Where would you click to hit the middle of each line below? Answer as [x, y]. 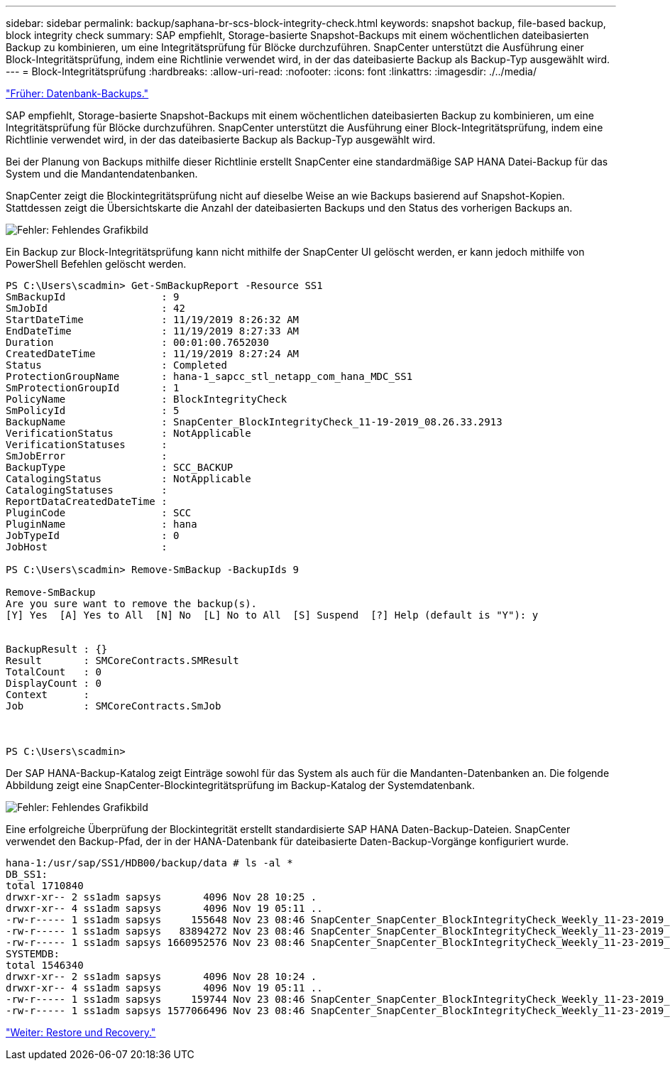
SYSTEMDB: [33, 954]
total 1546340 [45, 965]
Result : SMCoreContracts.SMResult [122, 660]
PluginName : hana [101, 524]
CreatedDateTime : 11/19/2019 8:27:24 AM [153, 354]
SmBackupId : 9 [93, 297]
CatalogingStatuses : [87, 490]
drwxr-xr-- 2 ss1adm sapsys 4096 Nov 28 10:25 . [161, 897]
